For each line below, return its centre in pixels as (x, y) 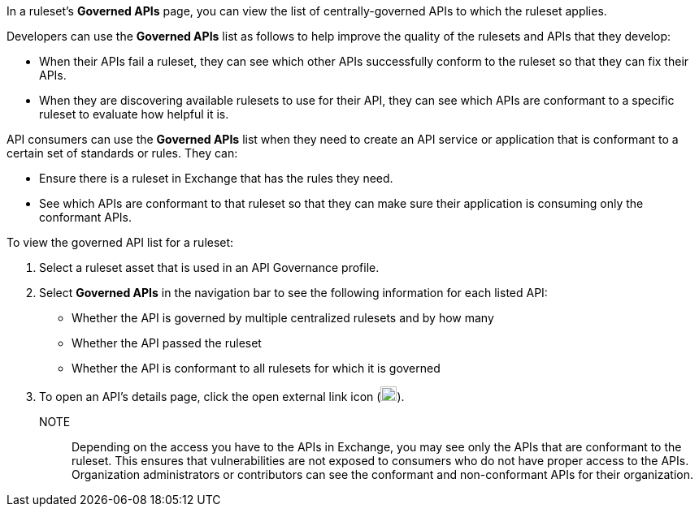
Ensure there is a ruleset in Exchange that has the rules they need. (216, 178)
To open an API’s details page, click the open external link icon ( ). (222, 397)
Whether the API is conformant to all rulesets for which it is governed (256, 368)
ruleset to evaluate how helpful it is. (134, 114)
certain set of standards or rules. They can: (122, 153)
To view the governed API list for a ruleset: (120, 242)
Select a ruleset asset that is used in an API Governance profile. (209, 267)
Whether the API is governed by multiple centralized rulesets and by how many (283, 318)
